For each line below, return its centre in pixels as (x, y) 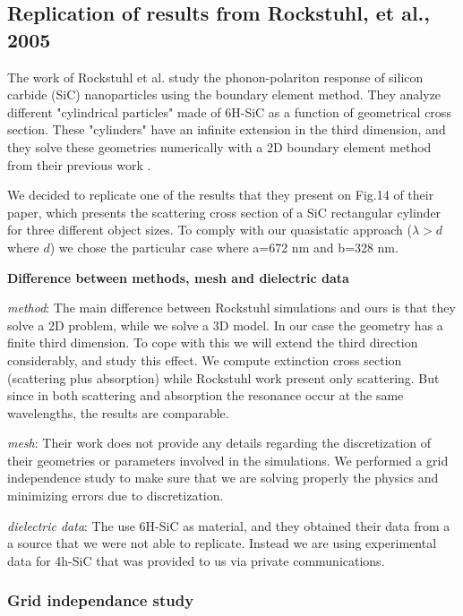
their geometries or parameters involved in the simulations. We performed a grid (228, 460)
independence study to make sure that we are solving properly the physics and (223, 478)
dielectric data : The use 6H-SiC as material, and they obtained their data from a (229, 525)
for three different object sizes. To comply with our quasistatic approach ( (210, 230)
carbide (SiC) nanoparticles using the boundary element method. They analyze (224, 94)
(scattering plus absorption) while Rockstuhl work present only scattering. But (223, 377)
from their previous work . (79, 164)
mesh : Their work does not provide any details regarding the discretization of (219, 443)
